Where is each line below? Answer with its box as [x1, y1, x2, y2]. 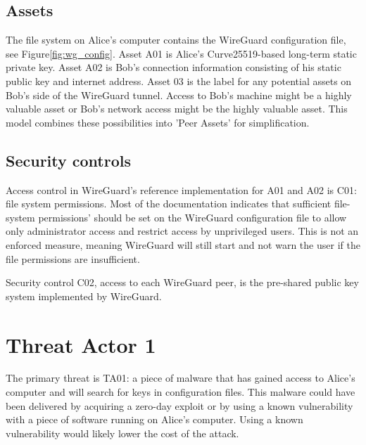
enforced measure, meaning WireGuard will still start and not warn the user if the [6, 237, 360, 252]
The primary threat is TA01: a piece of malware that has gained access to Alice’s [6, 370, 355, 385]
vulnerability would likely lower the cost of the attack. [6, 425, 239, 440]
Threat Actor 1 [6, 330, 156, 359]
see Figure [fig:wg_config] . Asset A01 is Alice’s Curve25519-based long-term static [6, 46, 357, 60]
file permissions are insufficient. [6, 251, 140, 266]
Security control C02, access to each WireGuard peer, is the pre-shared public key [6, 275, 359, 290]
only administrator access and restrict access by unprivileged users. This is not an [6, 224, 359, 238]
